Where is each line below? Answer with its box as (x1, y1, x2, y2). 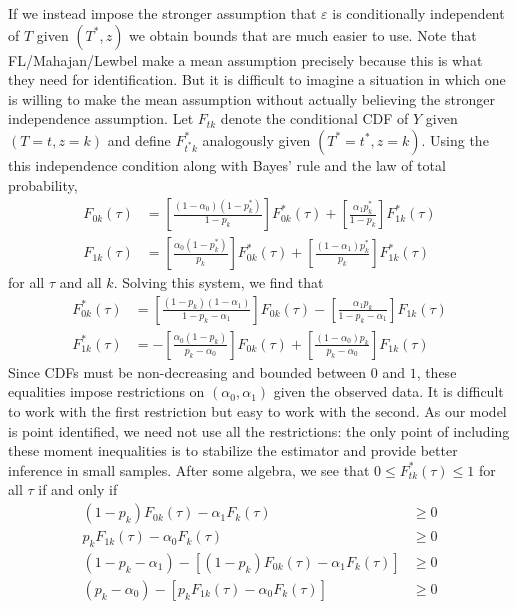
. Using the (421, 129, 489, 150)
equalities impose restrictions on (8, 381, 205, 402)
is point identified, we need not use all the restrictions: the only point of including (8, 420, 510, 441)
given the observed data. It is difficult (273, 381, 504, 402)
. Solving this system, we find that (113, 272, 324, 293)
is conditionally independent (332, 3, 505, 23)
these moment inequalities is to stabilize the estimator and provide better (8, 440, 458, 461)
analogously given (202, 129, 311, 150)
